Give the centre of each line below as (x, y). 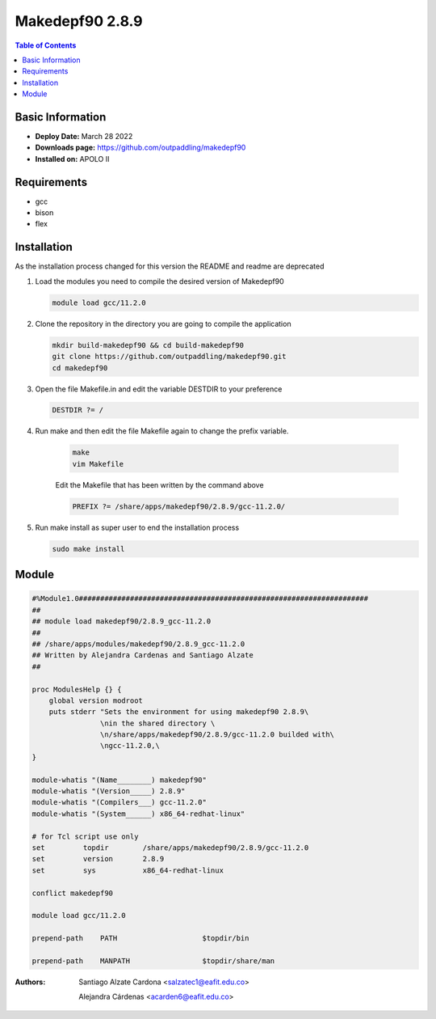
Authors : (30, 982)
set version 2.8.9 (98, 859)
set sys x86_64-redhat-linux (128, 870)
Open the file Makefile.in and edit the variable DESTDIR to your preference (159, 389)
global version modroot (96, 700)
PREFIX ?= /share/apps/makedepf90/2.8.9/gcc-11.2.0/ (179, 506)
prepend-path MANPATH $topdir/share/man (153, 961)
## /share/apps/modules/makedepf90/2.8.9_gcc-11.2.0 (138, 644)
